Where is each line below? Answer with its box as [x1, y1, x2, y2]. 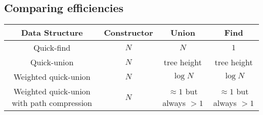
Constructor [104, 27, 153, 39]
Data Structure [21, 27, 83, 39]
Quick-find [33, 42, 71, 54]
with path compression [12, 97, 92, 109]
